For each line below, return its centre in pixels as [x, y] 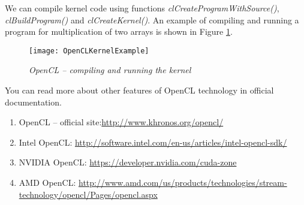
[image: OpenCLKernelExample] [89, 51]
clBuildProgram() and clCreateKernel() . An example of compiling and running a [152, 19]
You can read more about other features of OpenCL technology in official [139, 90]
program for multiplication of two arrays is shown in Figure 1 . [119, 31]
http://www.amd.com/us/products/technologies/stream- [183, 182]
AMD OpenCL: [47, 182]
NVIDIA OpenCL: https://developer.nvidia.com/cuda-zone [128, 162]
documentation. [33, 102]
